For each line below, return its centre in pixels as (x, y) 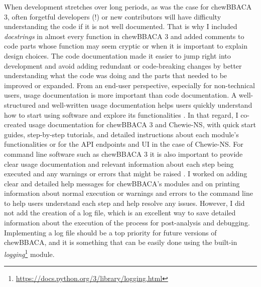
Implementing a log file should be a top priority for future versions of (110, 232)
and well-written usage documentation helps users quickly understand (145, 104)
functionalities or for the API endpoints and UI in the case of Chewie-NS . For (124, 144)
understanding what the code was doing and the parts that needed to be (116, 75)
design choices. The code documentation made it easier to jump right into (117, 55)
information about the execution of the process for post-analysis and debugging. (127, 223)
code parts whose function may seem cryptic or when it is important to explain (126, 46)
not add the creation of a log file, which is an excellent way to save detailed (120, 213)
